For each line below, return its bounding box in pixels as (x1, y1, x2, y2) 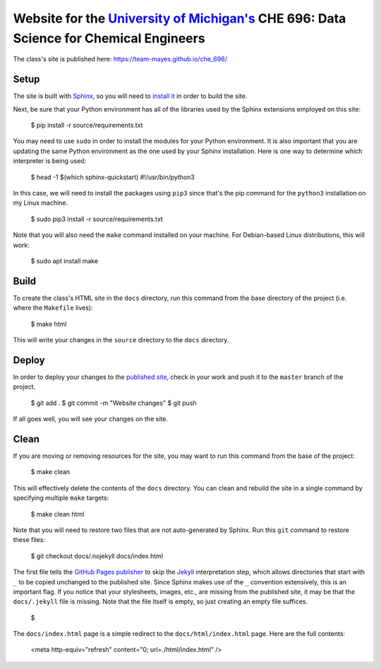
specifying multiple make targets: (13, 494, 109, 502)
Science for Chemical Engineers (13, 30, 205, 46)
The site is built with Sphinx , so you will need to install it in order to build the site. (13, 92, 248, 100)
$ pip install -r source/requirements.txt (30, 121, 143, 130)
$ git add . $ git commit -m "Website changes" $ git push (30, 399, 197, 407)
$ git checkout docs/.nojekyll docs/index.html (30, 551, 164, 560)
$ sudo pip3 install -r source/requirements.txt (30, 215, 164, 223)
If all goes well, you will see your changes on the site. (13, 415, 169, 423)
